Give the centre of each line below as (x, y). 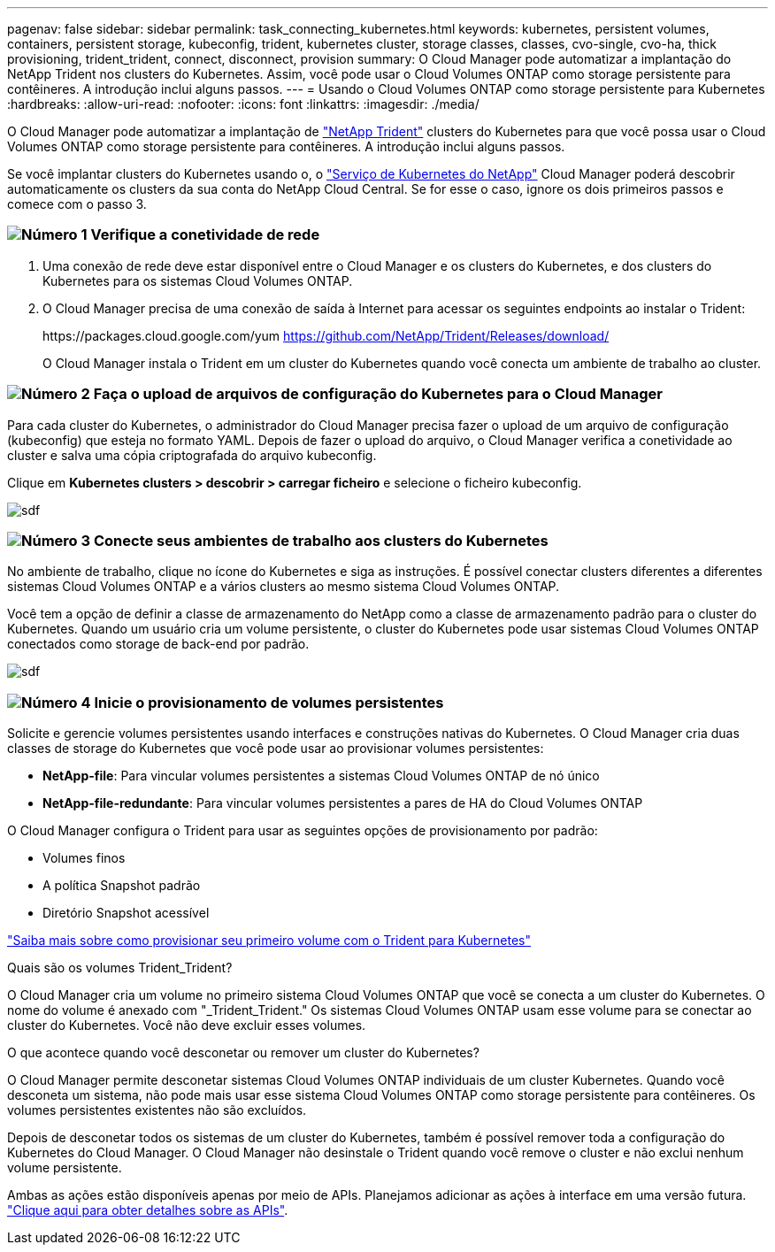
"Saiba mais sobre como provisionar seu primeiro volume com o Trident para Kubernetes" (269, 940)
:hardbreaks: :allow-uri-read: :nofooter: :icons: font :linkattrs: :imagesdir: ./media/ (243, 104)
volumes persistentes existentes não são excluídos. (157, 1110)
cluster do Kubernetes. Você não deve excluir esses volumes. (187, 1025)
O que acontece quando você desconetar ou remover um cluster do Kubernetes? (243, 1052)
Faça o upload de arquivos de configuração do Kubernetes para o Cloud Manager (378, 394)
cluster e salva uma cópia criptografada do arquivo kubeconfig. (192, 455)
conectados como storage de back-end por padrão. (158, 644)
